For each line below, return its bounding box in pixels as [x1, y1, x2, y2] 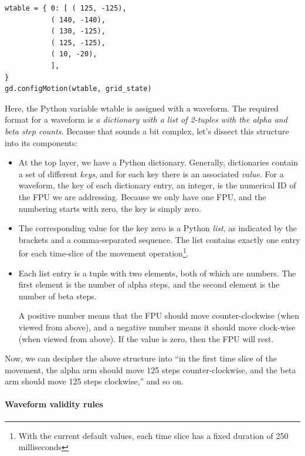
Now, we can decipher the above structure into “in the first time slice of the [5, 352, 277, 364]
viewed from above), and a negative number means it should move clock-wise [18, 320, 296, 333]
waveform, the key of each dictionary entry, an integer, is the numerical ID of [18, 179, 296, 191]
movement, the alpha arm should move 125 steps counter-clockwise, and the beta [5, 363, 296, 376]
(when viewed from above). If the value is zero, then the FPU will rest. [18, 332, 274, 344]
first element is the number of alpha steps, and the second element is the [18, 278, 280, 291]
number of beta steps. [18, 289, 97, 302]
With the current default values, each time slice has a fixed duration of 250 [18, 429, 289, 441]
